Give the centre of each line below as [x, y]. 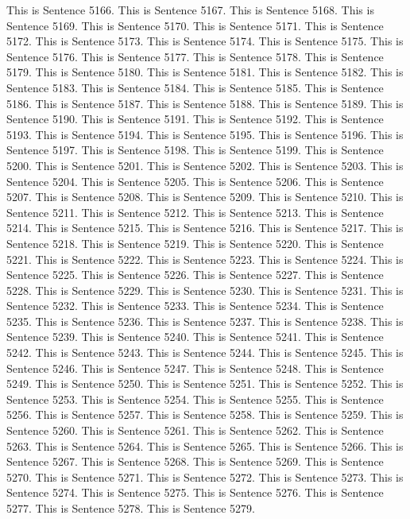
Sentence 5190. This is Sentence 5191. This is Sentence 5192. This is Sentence [195, 119]
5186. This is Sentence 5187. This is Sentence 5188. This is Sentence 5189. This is [205, 103]
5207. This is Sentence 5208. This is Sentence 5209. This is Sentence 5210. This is [205, 197]
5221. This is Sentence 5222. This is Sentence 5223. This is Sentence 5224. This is [205, 259]
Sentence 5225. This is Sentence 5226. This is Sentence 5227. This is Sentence [195, 275]
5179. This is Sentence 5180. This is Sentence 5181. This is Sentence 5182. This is [205, 72]
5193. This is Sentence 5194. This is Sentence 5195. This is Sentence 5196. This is [205, 134]
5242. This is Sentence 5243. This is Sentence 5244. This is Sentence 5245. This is [205, 352]
